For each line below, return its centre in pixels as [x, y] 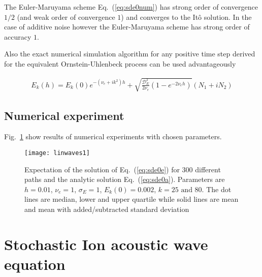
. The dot [217, 189]
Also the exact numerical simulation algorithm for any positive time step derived [130, 54]
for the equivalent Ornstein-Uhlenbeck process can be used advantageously [120, 63]
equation [35, 264]
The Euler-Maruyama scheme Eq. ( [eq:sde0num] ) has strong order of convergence [131, 7]
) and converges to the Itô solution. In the [186, 17]
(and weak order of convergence [66, 17]
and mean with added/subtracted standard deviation [107, 209]
